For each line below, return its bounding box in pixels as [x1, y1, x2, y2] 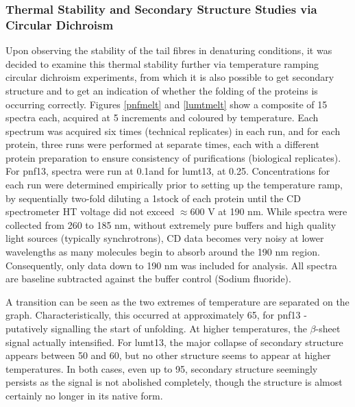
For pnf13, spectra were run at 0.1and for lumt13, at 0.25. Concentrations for [5, 164, 330, 178]
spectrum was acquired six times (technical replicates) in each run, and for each [5, 123, 341, 138]
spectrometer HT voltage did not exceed [5, 204, 175, 219]
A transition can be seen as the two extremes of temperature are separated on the [5, 294, 350, 308]
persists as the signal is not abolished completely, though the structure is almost [5, 375, 343, 389]
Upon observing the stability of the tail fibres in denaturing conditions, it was [5, 43, 332, 58]
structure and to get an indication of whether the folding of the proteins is [5, 83, 318, 97]
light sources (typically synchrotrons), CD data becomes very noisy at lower [5, 231, 324, 245]
